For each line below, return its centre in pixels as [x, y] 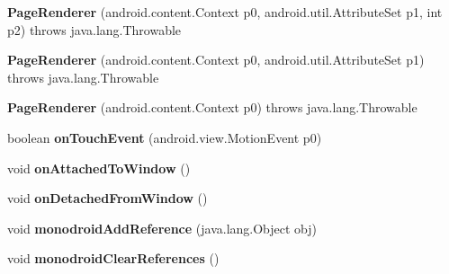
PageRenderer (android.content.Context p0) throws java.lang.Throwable [212, 107]
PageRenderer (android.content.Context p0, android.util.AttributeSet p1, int [225, 12]
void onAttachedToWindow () [99, 168]
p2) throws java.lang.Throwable [94, 29]
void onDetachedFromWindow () [108, 198]
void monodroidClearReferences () [113, 258]
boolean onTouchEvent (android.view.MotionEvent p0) [165, 137]
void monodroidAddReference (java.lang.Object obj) [162, 228]
